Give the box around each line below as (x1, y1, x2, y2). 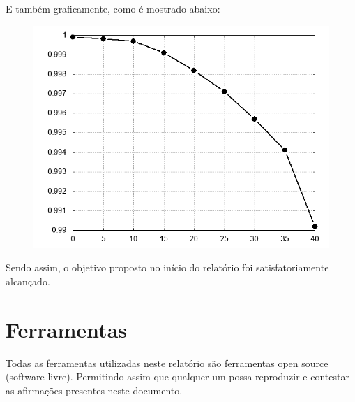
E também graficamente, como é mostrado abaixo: (6, 1, 220, 15)
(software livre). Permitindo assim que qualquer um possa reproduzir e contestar (6, 369, 349, 384)
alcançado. (6, 273, 50, 288)
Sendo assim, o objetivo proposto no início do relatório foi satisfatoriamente (6, 260, 329, 275)
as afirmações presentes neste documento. (6, 382, 183, 397)
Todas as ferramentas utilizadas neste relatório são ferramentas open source (6, 355, 328, 370)
